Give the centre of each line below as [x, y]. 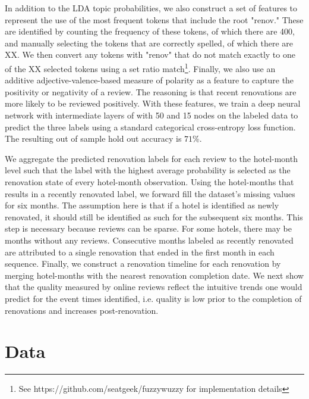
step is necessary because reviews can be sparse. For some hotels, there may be [148, 228]
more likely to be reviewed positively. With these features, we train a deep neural [153, 103]
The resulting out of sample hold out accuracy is [93, 138]
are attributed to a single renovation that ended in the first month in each [140, 252]
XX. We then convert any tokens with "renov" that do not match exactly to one [150, 54]
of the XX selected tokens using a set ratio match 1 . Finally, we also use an [140, 67]
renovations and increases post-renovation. [82, 310]
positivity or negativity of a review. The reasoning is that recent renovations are [151, 91]
